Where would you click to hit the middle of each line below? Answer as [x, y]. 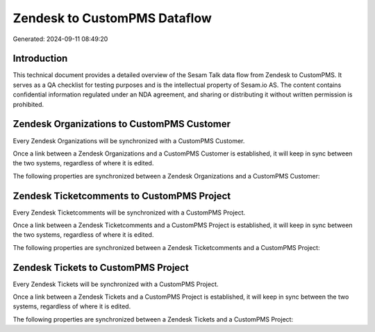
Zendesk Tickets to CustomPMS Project [101, 267]
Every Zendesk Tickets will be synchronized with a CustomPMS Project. [116, 284]
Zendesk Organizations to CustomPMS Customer [122, 124]
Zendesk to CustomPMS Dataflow [112, 18]
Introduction [40, 59]
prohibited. [28, 104]
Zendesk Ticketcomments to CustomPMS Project [122, 196]
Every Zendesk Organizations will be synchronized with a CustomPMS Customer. [129, 141]
